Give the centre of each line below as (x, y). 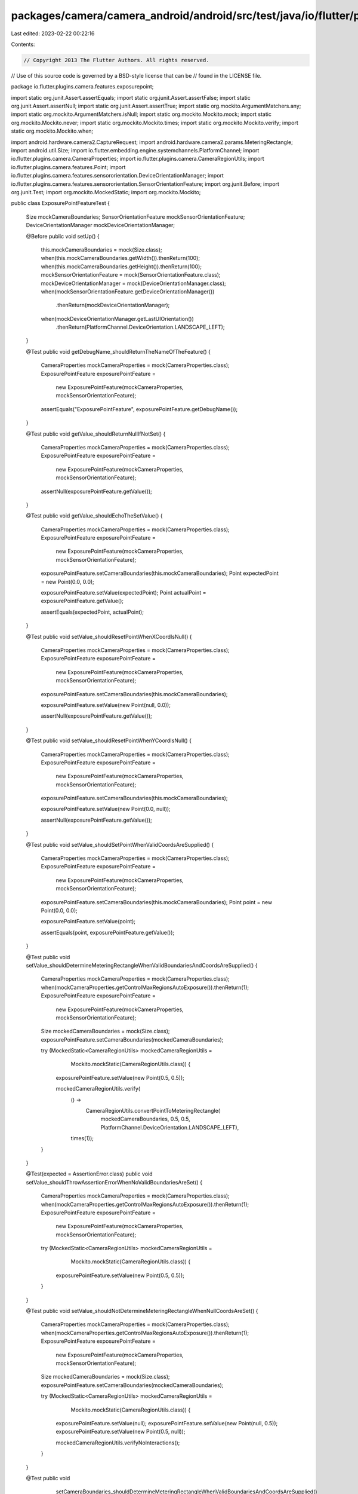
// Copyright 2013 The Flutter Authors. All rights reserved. (116, 60)
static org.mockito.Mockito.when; (52, 131)
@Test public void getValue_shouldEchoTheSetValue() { (94, 516)
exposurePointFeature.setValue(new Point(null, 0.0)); (106, 705)
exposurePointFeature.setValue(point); (88, 921)
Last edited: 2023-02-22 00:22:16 (53, 33)
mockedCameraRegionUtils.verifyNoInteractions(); (118, 1443)
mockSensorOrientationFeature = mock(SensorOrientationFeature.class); (131, 275)
